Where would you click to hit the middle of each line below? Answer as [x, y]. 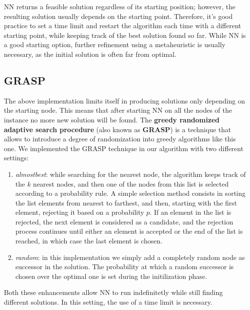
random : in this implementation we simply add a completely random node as [130, 257]
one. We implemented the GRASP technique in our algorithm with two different [124, 148]
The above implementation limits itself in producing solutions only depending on [125, 100]
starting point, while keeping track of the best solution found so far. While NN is [125, 35]
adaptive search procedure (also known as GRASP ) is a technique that [117, 129]
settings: [16, 158]
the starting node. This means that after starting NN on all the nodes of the [118, 110]
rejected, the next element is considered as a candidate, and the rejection [124, 221]
